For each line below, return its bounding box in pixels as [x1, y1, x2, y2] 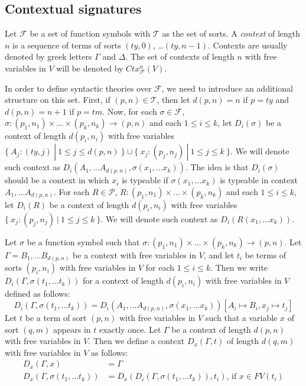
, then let [157, 93, 190, 106]
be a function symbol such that [27, 235, 140, 248]
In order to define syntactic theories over [5, 82, 152, 94]
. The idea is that [185, 161, 249, 173]
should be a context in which [5, 174, 109, 186]
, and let [203, 248, 235, 261]
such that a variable [205, 312, 278, 324]
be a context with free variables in [73, 248, 197, 261]
